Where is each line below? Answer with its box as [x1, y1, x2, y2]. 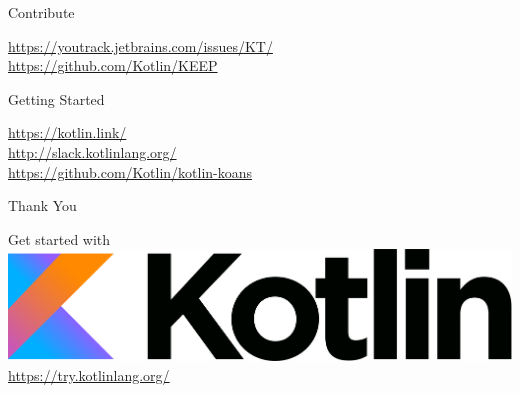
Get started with [8, 228, 111, 249]
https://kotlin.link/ [8, 122, 127, 143]
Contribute [8, 2, 75, 22]
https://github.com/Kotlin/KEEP [8, 55, 218, 76]
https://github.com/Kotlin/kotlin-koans [8, 161, 253, 182]
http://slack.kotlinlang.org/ [8, 141, 177, 162]
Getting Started [8, 88, 105, 109]
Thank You [8, 195, 77, 216]
